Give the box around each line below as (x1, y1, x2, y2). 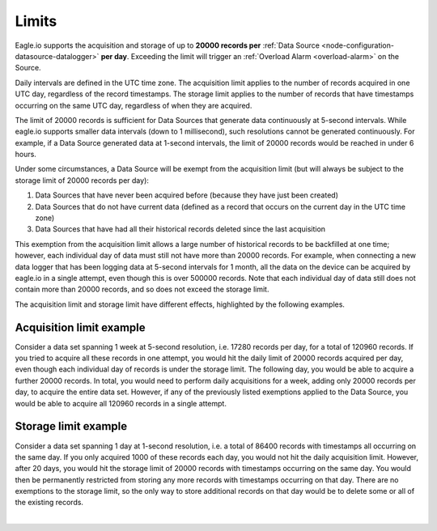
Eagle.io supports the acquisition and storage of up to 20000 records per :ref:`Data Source (15, 40, 320, 50)
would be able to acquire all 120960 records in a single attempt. (15, 398, 227, 408)
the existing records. (15, 498, 84, 508)
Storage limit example (15, 419, 128, 433)
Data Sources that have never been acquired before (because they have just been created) (35, 190, 339, 200)
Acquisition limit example (15, 321, 146, 334)
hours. (15, 150, 36, 159)
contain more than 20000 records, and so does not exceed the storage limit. (15, 284, 269, 295)
